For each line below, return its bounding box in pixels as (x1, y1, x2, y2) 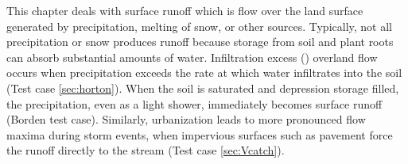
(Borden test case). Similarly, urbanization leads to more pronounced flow (6, 111, 366, 128)
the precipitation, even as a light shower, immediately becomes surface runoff (6, 95, 383, 112)
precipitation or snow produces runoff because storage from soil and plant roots (6, 33, 394, 50)
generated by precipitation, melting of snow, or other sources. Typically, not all (6, 17, 392, 34)
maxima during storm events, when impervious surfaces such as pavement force (6, 126, 393, 143)
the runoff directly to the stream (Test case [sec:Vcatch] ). (6, 142, 285, 158)
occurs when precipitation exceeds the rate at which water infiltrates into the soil (6, 64, 402, 81)
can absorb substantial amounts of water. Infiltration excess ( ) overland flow (6, 48, 378, 65)
